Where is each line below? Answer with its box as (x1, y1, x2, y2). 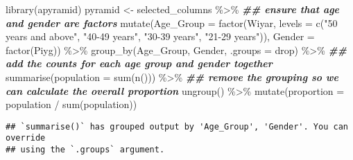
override (6, 133, 46, 143)
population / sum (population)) (6, 97, 137, 112)
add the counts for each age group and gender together (6, 56, 273, 71)
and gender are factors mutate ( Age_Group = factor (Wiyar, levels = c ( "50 (6, 15, 338, 30)
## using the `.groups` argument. (6, 145, 165, 155)
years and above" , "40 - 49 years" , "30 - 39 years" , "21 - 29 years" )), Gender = (6, 29, 315, 44)
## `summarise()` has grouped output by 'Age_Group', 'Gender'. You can (6, 121, 348, 132)
